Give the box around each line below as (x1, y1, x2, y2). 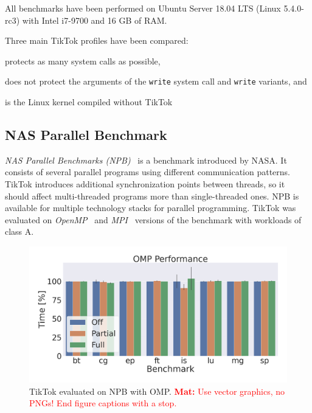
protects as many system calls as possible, (5, 54, 161, 67)
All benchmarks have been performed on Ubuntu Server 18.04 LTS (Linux (5, 2, 281, 14)
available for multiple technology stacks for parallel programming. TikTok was (5, 201, 296, 214)
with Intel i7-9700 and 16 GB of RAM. (22, 13, 167, 26)
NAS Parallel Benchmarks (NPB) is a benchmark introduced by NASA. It (5, 153, 287, 166)
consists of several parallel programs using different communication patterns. (5, 165, 290, 178)
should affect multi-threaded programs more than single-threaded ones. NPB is (5, 189, 299, 202)
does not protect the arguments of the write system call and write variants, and (5, 75, 307, 88)
